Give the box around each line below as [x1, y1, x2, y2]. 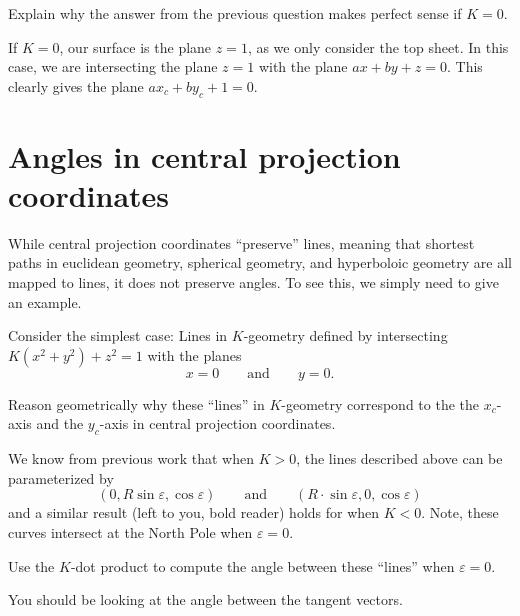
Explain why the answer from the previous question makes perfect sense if [8, 3, 462, 23]
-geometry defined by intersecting [243, 325, 448, 346]
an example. [8, 291, 82, 312]
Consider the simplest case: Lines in [8, 325, 228, 346]
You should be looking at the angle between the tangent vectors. [8, 589, 403, 610]
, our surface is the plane [59, 36, 212, 57]
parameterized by [8, 467, 114, 488]
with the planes [147, 344, 242, 365]
